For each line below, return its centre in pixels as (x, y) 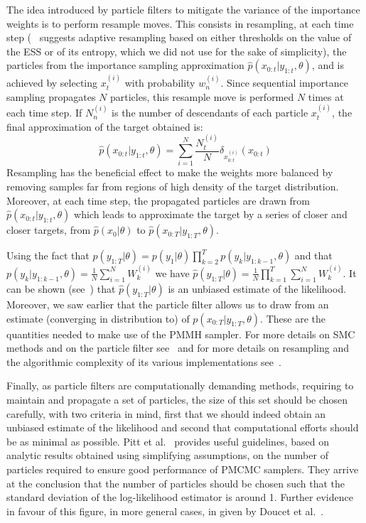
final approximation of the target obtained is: (105, 126)
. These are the (293, 318)
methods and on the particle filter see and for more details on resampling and (178, 348)
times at (326, 96)
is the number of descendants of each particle (210, 113)
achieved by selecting (52, 83)
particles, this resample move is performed (202, 96)
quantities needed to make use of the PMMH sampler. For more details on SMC (181, 334)
